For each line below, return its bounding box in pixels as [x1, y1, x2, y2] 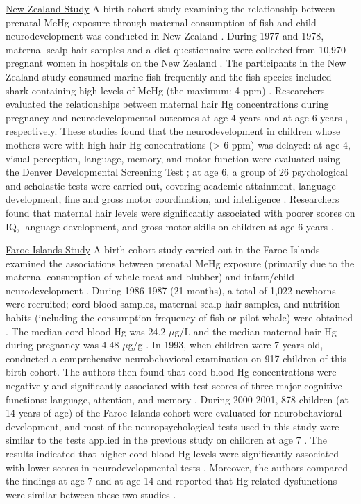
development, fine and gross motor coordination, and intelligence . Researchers [6, 192, 339, 206]
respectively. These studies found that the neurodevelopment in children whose [6, 124, 341, 138]
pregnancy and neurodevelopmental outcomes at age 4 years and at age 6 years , [6, 110, 349, 124]
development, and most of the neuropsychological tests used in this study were [6, 419, 339, 433]
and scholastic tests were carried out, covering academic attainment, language [6, 178, 336, 192]
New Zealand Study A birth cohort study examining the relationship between [6, 1, 335, 15]
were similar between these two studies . [6, 487, 176, 501]
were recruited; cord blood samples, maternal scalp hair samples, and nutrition [6, 296, 341, 311]
